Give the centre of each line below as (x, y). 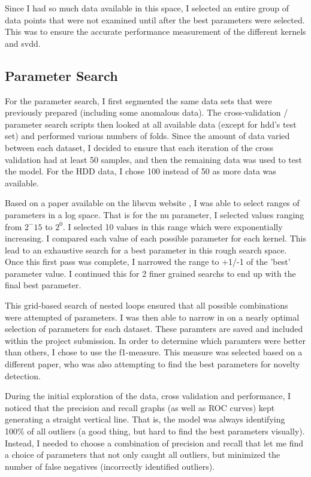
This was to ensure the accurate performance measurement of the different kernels (155, 31)
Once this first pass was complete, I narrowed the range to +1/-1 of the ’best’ (148, 262)
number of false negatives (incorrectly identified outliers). (110, 466)
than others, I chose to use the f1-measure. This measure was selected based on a (154, 352)
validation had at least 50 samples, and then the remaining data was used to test (153, 159)
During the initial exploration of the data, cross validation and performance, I (148, 396)
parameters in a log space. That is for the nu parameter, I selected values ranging (155, 214)
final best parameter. (43, 285)
